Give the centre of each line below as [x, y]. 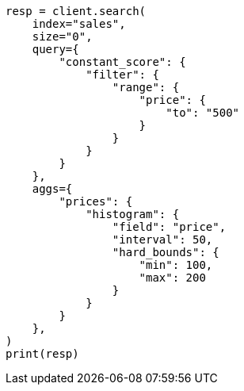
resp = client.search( [76, 11]
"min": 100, [176, 265]
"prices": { [96, 201]
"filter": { [122, 75]
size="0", [62, 36]
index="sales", [79, 24]
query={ [55, 49]
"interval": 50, [162, 240]
